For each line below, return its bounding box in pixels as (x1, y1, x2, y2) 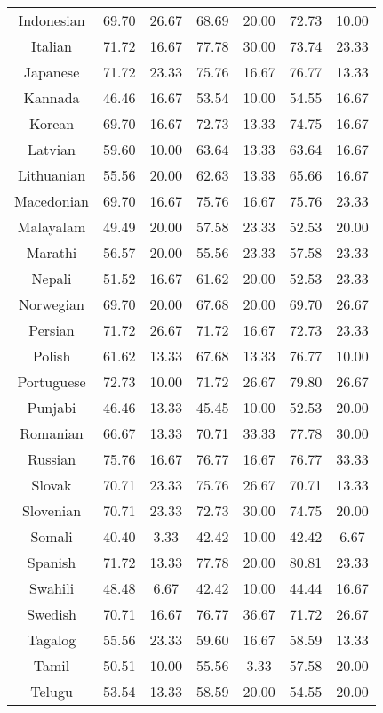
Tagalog (27, 629, 76, 650)
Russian (27, 449, 76, 469)
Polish (32, 345, 71, 366)
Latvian (28, 139, 76, 159)
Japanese (23, 61, 80, 82)
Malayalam (17, 216, 86, 237)
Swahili (28, 578, 75, 598)
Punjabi (27, 397, 76, 417)
